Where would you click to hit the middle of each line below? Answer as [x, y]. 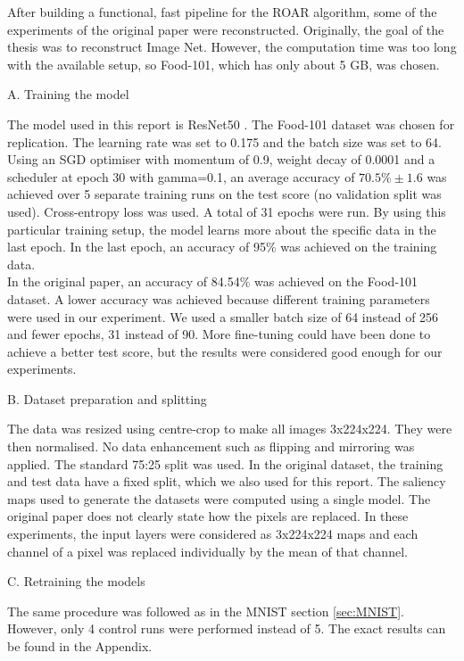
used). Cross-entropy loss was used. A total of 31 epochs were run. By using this [227, 211]
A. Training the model [68, 94]
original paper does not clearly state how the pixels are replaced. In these [208, 516]
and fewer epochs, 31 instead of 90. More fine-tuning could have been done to [219, 334]
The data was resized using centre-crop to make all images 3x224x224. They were [230, 429]
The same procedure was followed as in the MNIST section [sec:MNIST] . [206, 611]
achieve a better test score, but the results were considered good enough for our [225, 351]
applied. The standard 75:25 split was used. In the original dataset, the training [225, 463]
